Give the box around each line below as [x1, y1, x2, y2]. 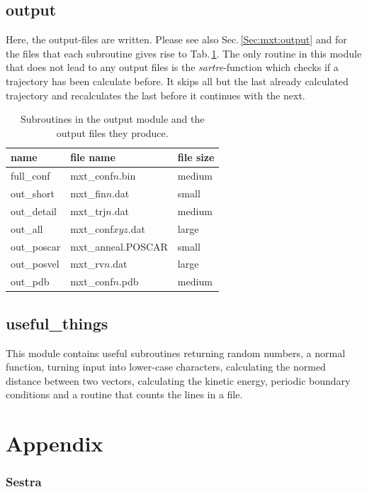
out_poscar [11, 239, 61, 253]
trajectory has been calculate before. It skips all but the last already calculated [6, 73, 349, 88]
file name [70, 150, 115, 165]
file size [177, 150, 215, 165]
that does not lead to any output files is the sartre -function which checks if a [6, 60, 339, 75]
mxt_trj [70, 203, 106, 218]
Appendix [6, 429, 103, 458]
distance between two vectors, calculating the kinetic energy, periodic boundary [6, 373, 351, 388]
